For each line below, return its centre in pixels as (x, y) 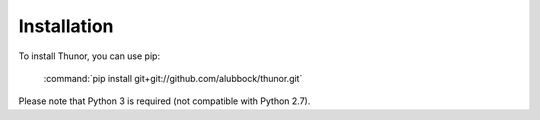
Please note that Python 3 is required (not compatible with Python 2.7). (164, 101)
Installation (66, 26)
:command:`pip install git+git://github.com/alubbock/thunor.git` (173, 78)
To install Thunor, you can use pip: (89, 56)
